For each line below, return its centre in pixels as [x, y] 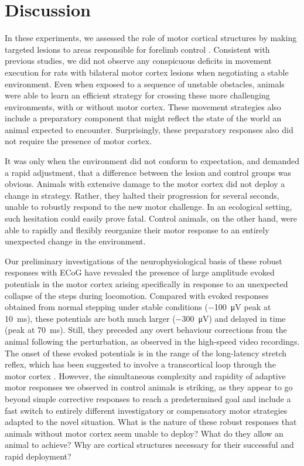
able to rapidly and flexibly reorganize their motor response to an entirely [137, 229]
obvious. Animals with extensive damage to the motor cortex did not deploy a [145, 184]
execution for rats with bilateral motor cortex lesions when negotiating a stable [147, 72]
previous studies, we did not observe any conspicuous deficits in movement [138, 61]
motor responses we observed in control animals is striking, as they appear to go [149, 387]
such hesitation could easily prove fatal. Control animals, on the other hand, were [151, 218]
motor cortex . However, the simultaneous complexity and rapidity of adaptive [145, 375]
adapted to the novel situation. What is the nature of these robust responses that [151, 422]
